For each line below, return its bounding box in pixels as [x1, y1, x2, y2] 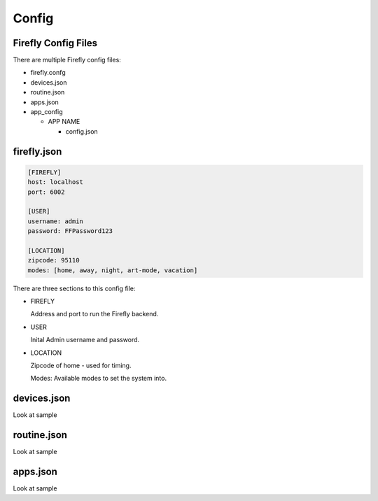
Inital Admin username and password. [30, 336, 140, 344]
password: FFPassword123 [27, 227, 113, 235]
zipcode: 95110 [27, 256, 80, 264]
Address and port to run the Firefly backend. [30, 310, 159, 318]
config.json [65, 127, 98, 136]
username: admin [27, 217, 84, 225]
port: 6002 [27, 188, 65, 196]
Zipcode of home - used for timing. [30, 361, 132, 370]
